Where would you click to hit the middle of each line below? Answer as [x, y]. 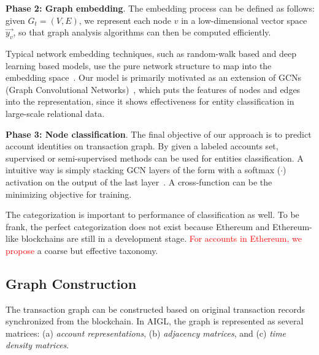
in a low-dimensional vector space [244, 20]
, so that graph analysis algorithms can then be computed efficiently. [142, 32]
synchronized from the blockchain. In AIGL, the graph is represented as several [155, 321]
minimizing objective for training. [69, 194]
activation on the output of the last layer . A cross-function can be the [139, 181]
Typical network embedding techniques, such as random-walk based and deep [151, 53]
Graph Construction [71, 283]
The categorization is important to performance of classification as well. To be [152, 215]
